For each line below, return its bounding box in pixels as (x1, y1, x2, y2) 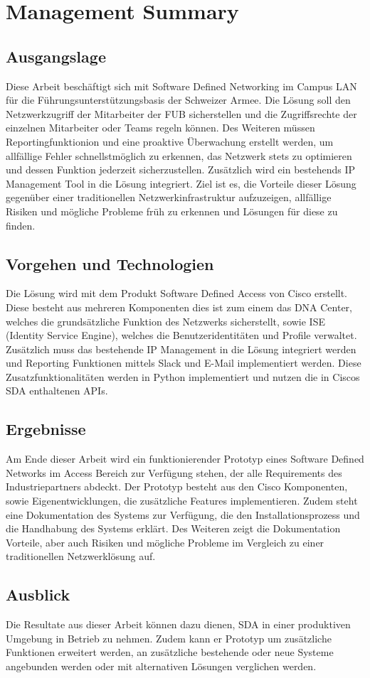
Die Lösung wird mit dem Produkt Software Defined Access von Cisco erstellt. (6, 286, 348, 301)
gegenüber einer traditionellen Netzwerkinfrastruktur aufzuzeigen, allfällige (6, 190, 332, 205)
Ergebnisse (6, 418, 86, 440)
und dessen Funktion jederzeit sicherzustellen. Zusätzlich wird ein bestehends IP (6, 162, 356, 177)
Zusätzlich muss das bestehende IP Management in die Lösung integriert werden (6, 341, 356, 356)
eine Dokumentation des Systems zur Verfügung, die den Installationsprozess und (6, 507, 360, 522)
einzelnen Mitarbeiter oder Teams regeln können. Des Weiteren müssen (6, 120, 315, 135)
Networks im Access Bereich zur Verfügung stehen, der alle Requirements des (6, 465, 342, 480)
